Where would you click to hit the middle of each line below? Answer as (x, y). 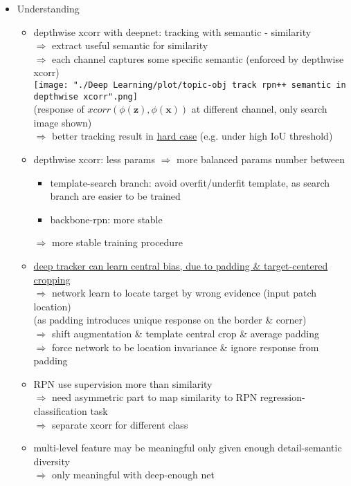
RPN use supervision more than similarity (123, 383)
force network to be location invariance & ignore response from (185, 347)
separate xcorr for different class (120, 424)
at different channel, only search (259, 109)
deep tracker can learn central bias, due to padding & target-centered (181, 266)
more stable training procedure (117, 242)
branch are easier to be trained (115, 196)
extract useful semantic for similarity (130, 45)
